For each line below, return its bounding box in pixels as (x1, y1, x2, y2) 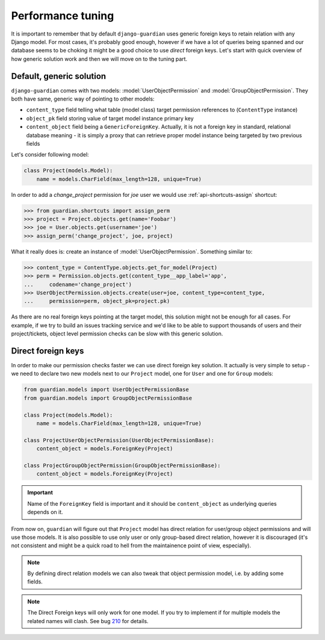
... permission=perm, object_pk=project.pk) (23, 298, 170, 305)
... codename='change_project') (23, 281, 132, 288)
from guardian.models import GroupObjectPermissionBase (23, 394, 193, 402)
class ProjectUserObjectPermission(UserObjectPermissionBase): (23, 437, 215, 444)
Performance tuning (11, 9, 114, 22)
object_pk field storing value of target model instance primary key (26, 114, 194, 122)
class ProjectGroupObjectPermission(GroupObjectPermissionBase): (23, 462, 221, 469)
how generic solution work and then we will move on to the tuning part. (11, 55, 188, 63)
